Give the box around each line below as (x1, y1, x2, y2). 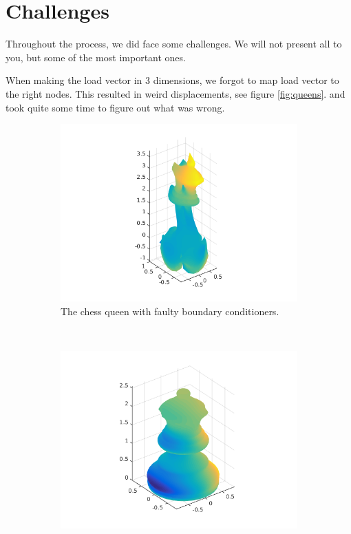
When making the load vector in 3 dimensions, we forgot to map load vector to (6, 73, 339, 87)
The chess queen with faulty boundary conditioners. (61, 303, 279, 318)
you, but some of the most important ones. (6, 50, 186, 64)
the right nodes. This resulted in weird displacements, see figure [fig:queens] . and (6, 86, 345, 100)
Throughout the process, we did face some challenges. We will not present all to (6, 36, 342, 51)
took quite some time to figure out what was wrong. (6, 100, 225, 114)
